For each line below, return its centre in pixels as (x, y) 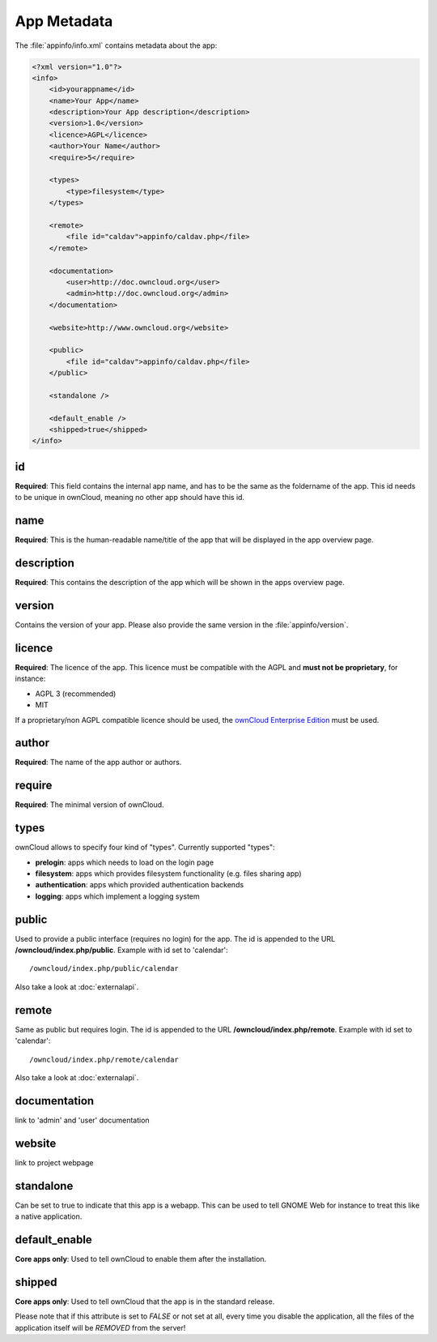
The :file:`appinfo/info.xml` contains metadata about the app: (116, 45)
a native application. (49, 1216)
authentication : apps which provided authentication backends (140, 885)
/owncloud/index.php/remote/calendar (104, 1059)
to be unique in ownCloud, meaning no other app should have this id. (130, 498)
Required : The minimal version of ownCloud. (90, 805)
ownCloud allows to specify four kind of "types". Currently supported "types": (145, 848)
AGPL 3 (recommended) (76, 694)
